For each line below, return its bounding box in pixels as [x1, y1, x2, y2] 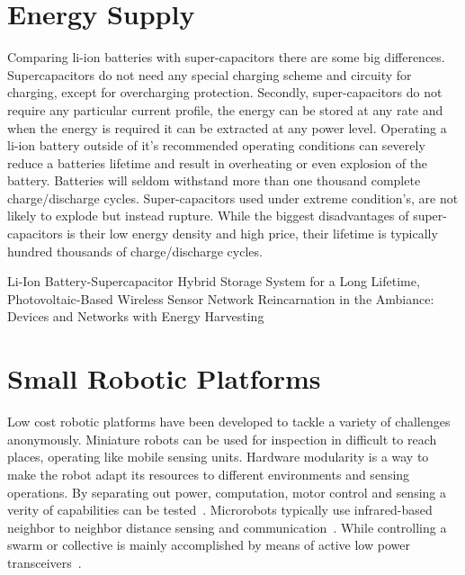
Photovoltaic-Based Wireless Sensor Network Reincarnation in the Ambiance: [7, 289, 434, 308]
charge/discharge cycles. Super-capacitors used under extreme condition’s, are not [7, 188, 459, 207]
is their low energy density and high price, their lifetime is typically [67, 224, 438, 243]
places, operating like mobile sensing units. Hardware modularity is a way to [7, 447, 429, 466]
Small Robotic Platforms [7, 360, 321, 397]
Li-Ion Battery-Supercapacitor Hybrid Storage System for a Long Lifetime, [7, 272, 420, 291]
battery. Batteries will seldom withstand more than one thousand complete [7, 171, 421, 190]
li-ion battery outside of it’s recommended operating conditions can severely [7, 136, 425, 155]
